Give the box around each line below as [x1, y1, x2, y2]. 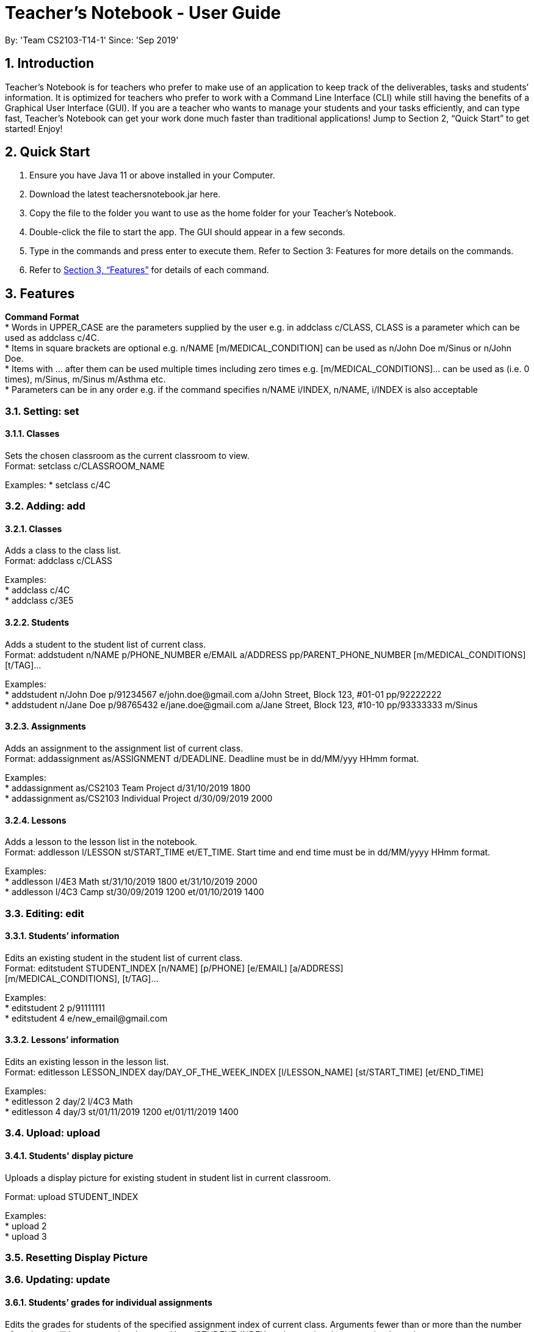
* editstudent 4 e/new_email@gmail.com [5, 1012, 168, 1023]
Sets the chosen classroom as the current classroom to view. [5, 450, 250, 461]
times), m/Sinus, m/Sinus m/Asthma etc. [5, 374, 166, 385]
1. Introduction [5, 56, 94, 71]
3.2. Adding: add [5, 500, 85, 513]
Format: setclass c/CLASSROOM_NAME [5, 460, 165, 471]
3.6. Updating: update [5, 1273, 110, 1286]
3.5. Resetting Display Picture [5, 1251, 148, 1264]
